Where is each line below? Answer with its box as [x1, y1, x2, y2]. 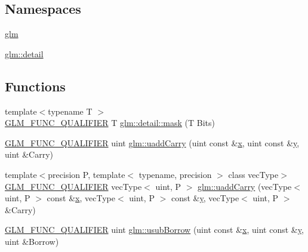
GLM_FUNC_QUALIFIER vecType [5, 180, 142, 192]
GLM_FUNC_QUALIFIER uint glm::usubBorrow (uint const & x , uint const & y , [5, 223, 304, 236]
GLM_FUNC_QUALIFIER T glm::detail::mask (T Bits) [5, 116, 215, 129]
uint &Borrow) [5, 235, 59, 247]
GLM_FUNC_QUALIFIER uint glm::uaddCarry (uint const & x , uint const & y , [5, 136, 300, 149]
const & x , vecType [47, 192, 116, 204]
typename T [48, 105, 93, 117]
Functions [5, 76, 66, 95]
